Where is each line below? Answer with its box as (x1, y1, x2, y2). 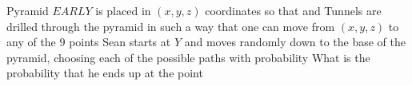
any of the (6, 33, 56, 50)
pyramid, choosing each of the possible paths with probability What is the (6, 49, 370, 65)
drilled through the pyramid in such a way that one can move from (6, 18, 335, 34)
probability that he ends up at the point (6, 64, 203, 81)
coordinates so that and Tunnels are (205, 2, 382, 18)
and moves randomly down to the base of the (184, 33, 406, 50)
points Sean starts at (69, 33, 171, 50)
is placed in (95, 2, 151, 18)
